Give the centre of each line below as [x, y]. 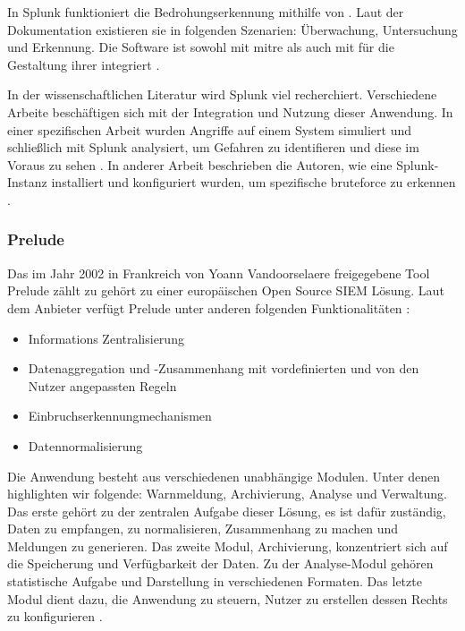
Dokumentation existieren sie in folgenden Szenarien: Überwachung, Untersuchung [232, 29]
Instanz [27, 182]
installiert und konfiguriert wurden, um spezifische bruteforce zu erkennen [254, 182]
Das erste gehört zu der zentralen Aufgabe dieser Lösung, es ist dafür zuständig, [227, 511]
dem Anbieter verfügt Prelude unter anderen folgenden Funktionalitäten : [209, 307]
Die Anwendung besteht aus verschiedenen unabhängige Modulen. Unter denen [224, 476]
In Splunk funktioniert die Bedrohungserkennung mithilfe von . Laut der [206, 12]
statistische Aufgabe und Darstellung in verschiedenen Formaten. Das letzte [215, 581]
